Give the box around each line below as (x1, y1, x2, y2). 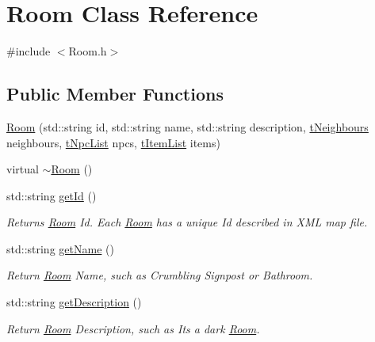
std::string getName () (6, 240, 114, 256)
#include (6, 43, 51, 59)
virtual (6, 161, 39, 177)
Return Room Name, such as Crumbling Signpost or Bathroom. (6, 267, 313, 283)
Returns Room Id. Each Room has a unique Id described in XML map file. (6, 214, 368, 230)
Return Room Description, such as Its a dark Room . (6, 320, 260, 336)
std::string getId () (6, 187, 97, 203)
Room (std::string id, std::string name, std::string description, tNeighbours (6, 118, 369, 135)
